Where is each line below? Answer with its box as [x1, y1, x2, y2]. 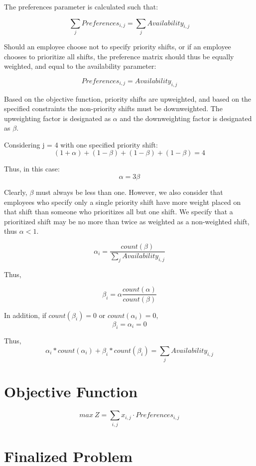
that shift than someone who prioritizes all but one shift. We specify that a [4, 206, 233, 217]
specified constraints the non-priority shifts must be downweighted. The [4, 103, 223, 114]
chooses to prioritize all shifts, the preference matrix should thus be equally [4, 51, 234, 61]
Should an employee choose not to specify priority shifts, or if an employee [4, 41, 231, 51]
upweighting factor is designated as [4, 113, 111, 123]
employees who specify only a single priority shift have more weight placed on [4, 196, 241, 207]
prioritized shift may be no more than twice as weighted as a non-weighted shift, [4, 216, 250, 226]
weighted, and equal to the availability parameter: [4, 61, 156, 71]
